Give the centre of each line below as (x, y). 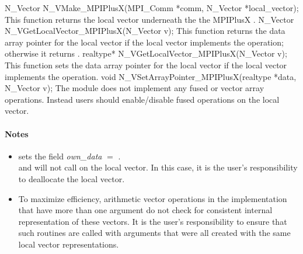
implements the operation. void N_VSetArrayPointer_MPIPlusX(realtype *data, (151, 76)
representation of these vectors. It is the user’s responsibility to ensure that (153, 221)
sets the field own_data (60, 156)
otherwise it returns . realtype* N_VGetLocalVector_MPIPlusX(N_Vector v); (146, 53)
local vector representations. (69, 244)
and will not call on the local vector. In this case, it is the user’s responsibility (158, 167)
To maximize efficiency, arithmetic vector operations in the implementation (153, 198)
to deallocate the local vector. (72, 178)
